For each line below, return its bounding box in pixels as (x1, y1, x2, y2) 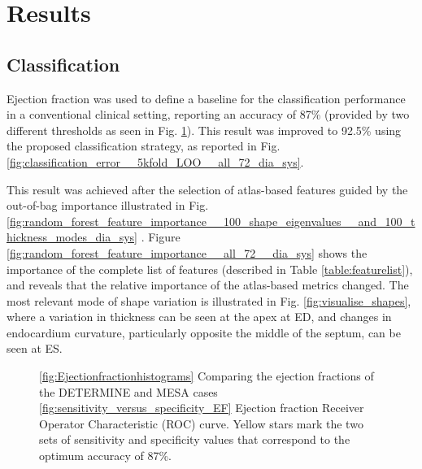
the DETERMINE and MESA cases (39, 383, 218, 400)
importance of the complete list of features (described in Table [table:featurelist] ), (7, 260, 413, 277)
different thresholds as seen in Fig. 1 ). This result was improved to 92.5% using (7, 121, 402, 138)
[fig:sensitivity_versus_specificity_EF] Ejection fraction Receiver (39, 399, 364, 416)
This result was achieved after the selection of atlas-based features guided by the (7, 180, 408, 198)
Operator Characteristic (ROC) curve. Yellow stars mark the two (39, 415, 363, 432)
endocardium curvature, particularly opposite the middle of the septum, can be (7, 324, 401, 341)
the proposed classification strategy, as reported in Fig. (7, 137, 281, 154)
